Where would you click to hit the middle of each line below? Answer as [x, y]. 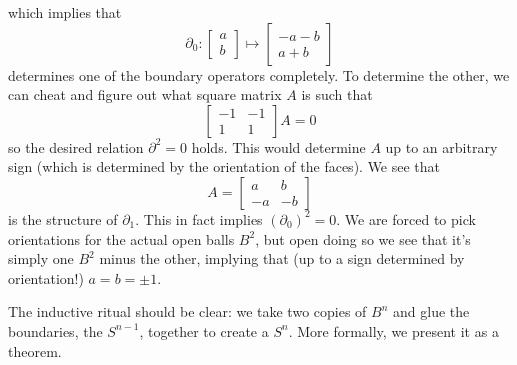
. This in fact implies [199, 218]
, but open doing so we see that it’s [363, 238]
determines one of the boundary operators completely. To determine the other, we [259, 74]
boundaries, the [55, 330]
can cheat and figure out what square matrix [145, 94]
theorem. [35, 350]
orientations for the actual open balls [121, 238]
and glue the [431, 311]
